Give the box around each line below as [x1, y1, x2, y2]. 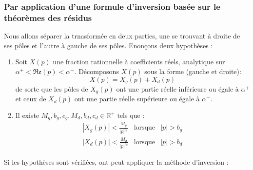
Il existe [15, 110, 39, 120]
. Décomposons [74, 66, 119, 76]
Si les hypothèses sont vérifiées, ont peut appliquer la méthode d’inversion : [4, 156, 229, 167]
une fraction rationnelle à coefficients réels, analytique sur [53, 57, 225, 67]
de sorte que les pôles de [15, 83, 88, 94]
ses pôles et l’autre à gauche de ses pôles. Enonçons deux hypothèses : [4, 40, 213, 50]
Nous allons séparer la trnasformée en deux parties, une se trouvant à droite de [4, 31, 240, 41]
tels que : [117, 110, 145, 120]
